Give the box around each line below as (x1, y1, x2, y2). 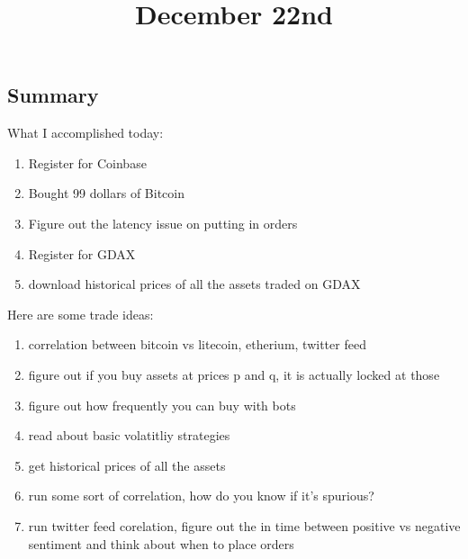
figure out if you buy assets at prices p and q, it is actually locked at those (28, 365, 440, 383)
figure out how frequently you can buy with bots (28, 395, 296, 414)
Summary (7, 81, 99, 109)
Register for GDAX (28, 244, 136, 263)
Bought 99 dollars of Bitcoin (28, 184, 184, 203)
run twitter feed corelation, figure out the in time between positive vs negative (28, 516, 461, 535)
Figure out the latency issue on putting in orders (28, 213, 298, 232)
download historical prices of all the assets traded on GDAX (28, 275, 361, 293)
